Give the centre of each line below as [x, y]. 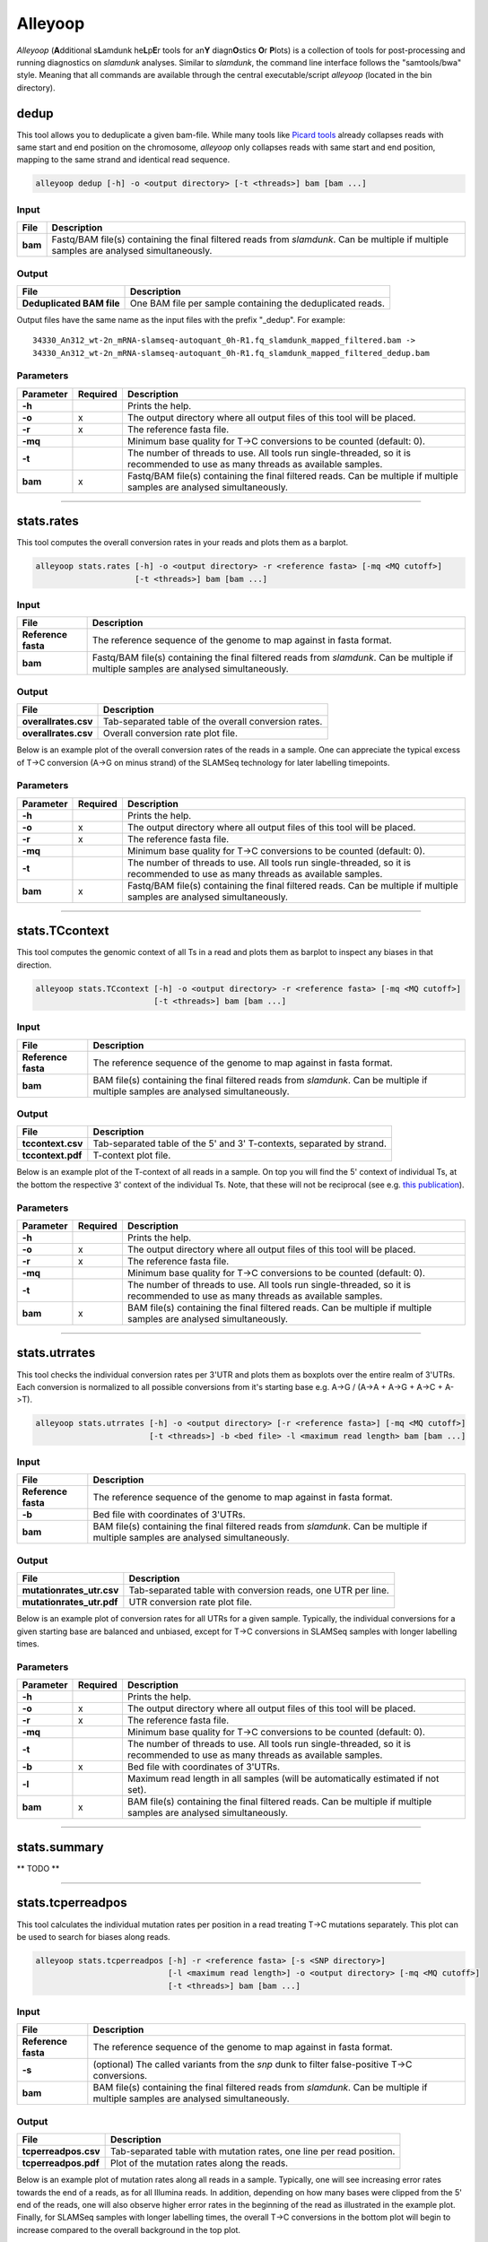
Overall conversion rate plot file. [170, 734]
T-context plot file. [132, 1155]
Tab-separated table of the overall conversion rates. [213, 722]
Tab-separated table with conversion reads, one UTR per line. [259, 1590]
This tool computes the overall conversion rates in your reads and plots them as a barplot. [183, 543]
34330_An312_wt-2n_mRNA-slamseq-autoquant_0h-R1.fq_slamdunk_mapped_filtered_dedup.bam [231, 353]
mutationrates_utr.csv [70, 1590]
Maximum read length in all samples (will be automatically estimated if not [283, 1778]
